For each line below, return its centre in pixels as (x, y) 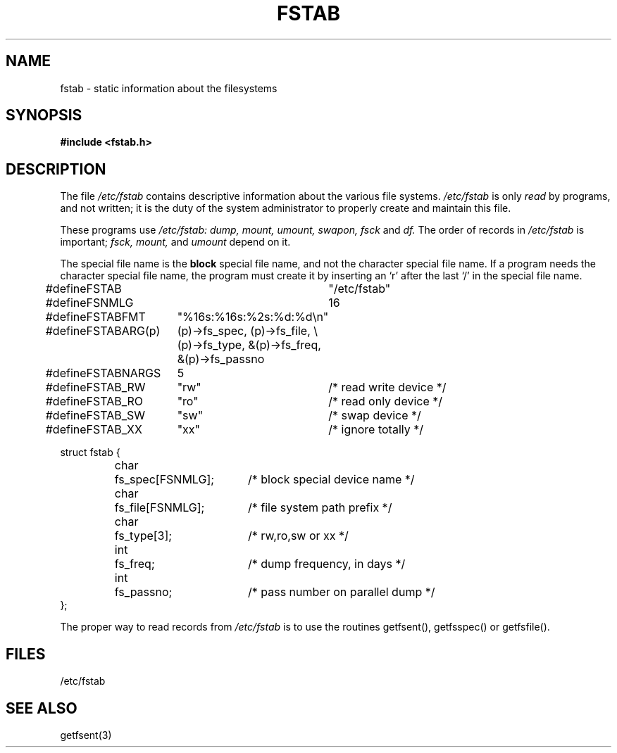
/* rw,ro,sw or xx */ (298, 536)
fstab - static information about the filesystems (169, 88)
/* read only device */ (386, 401)
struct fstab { (90, 453)
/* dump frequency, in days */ (326, 564)
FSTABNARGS (124, 373)
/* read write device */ (387, 387)
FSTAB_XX (114, 430)
